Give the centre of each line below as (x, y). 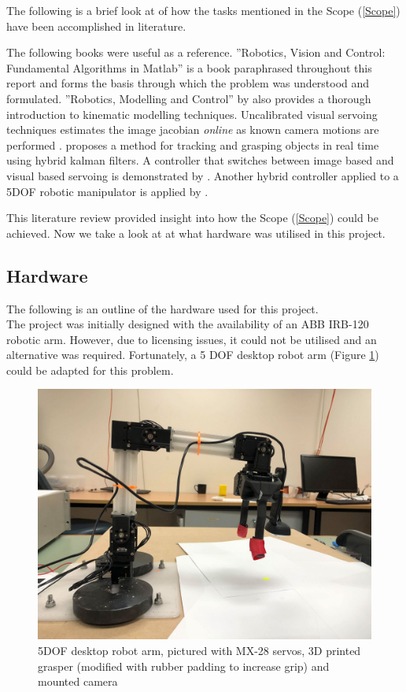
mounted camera (78, 681)
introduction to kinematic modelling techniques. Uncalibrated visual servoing (192, 114)
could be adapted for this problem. (90, 370)
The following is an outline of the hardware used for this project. (162, 308)
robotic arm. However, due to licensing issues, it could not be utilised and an (192, 339)
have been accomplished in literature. (96, 26)
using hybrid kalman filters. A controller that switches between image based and (200, 160)
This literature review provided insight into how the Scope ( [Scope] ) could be (192, 218)
